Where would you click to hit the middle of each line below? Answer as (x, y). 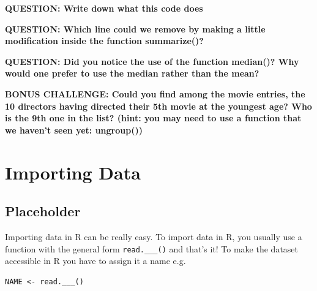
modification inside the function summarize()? (104, 41)
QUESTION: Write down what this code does (104, 8)
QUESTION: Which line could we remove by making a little (135, 28)
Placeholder (43, 211)
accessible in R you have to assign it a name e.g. (95, 261)
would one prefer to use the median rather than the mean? (132, 73)
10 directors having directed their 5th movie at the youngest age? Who (158, 106)
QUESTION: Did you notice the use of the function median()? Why (152, 61)
